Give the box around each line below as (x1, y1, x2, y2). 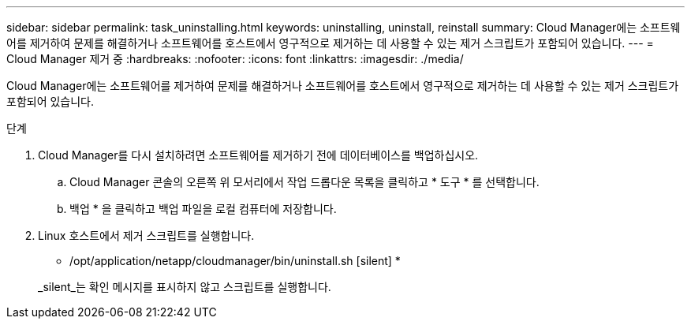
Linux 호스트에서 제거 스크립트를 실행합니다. (38, 229, 255, 242)
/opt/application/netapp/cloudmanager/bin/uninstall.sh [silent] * (69, 254, 401, 267)
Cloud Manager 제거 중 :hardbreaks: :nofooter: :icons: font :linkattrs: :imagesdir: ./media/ (6, 52, 464, 65)
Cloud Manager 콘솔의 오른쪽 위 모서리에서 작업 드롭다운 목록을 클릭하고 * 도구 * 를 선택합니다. (69, 175, 540, 189)
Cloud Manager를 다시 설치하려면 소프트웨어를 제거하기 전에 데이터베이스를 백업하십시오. (38, 148, 479, 162)
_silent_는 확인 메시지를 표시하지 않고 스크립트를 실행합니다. (38, 280, 331, 293)
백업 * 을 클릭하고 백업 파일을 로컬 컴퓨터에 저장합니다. (69, 202, 337, 215)
